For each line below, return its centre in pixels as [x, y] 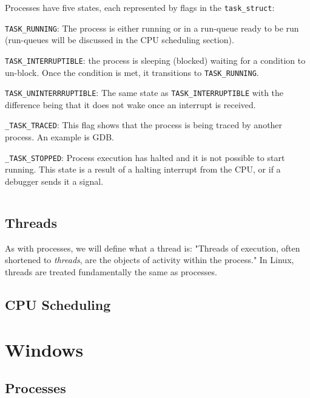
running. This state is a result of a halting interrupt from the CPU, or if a [143, 169]
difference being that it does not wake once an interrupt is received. [130, 104]
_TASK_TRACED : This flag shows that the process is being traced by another [144, 125]
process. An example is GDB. [60, 137]
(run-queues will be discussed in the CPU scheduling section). [120, 40]
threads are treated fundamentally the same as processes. [111, 271]
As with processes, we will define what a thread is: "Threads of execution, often [153, 248]
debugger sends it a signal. [54, 181]
